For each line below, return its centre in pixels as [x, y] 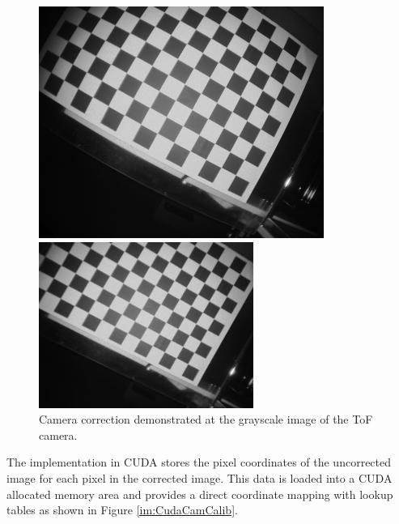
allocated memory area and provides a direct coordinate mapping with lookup [200, 494]
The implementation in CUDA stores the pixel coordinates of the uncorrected [199, 462]
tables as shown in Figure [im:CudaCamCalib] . [122, 510]
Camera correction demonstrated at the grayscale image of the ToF [206, 419]
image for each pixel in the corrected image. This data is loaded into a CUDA [199, 477]
